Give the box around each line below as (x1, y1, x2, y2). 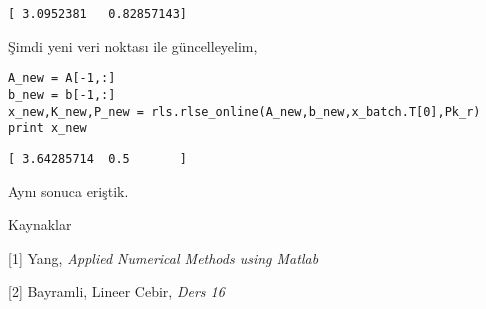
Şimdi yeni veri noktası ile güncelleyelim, (8, 35, 258, 56)
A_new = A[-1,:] (8, 71, 116, 86)
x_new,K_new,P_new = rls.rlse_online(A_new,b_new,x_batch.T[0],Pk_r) (8, 104, 481, 119)
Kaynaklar (8, 214, 72, 235)
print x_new (8, 121, 87, 136)
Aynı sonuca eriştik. (8, 180, 129, 201)
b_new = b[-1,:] (8, 87, 116, 102)
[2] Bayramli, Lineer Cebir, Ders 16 (8, 281, 225, 302)
